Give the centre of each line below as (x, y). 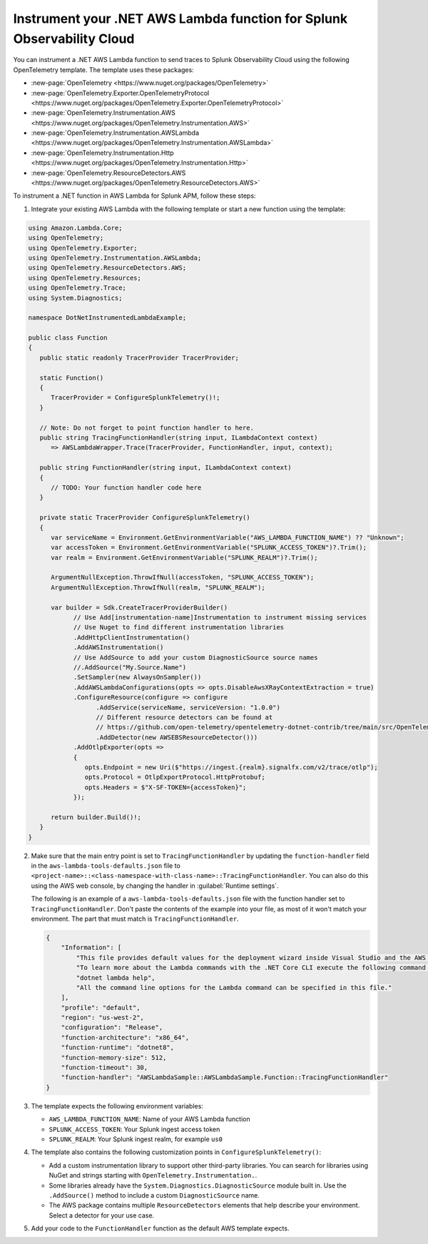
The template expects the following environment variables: (117, 1106)
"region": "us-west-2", (102, 1018)
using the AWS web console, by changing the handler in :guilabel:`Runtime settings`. (155, 886)
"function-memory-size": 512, (114, 1057)
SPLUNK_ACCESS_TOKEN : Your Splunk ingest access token (134, 1129)
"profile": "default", (101, 1007)
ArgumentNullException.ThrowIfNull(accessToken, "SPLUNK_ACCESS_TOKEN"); (183, 577)
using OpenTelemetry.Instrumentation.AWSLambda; (115, 258)
